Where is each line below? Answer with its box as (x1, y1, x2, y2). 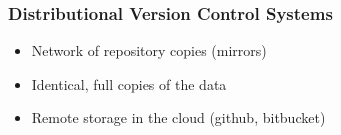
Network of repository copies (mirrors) (31, 40, 267, 61)
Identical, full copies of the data (31, 73, 227, 94)
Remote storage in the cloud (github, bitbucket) (31, 107, 326, 128)
